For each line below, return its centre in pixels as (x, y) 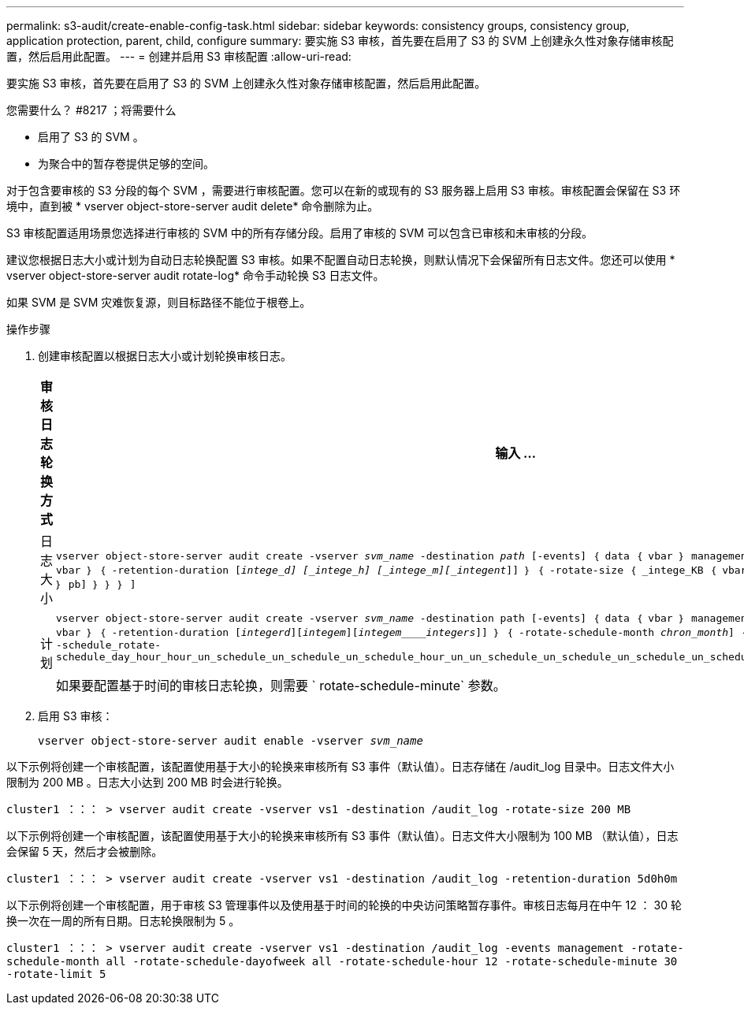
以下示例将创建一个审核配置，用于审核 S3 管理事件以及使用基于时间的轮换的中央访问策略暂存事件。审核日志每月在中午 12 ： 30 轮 (344, 905)
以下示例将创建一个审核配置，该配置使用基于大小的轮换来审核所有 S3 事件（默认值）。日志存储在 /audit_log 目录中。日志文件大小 (340, 766)
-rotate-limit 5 (56, 974)
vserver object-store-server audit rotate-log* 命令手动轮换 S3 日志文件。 (195, 275)
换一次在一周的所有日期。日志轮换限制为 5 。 (123, 921)
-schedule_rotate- (109, 645)
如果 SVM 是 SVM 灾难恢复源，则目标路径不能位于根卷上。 (159, 302)
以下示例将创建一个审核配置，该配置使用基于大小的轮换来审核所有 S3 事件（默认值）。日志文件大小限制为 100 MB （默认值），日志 (342, 836)
